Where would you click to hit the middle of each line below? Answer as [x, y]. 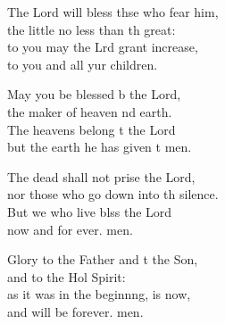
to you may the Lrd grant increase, [103, 47]
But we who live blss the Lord [90, 211]
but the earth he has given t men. [100, 147]
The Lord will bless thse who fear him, [113, 12]
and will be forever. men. [75, 311]
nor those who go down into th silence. [113, 194]
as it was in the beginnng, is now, [99, 294]
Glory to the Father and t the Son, [103, 259]
